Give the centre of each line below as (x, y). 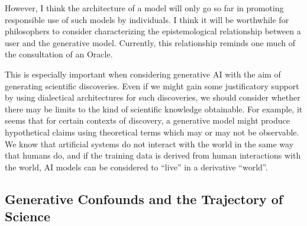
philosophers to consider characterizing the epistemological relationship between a (153, 31)
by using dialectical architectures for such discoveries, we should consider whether (153, 97)
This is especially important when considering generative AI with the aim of (143, 74)
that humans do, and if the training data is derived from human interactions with (153, 155)
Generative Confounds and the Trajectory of (144, 198)
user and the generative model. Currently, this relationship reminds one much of (150, 42)
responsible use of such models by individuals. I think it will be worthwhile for (147, 19)
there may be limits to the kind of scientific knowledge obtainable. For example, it (154, 109)
